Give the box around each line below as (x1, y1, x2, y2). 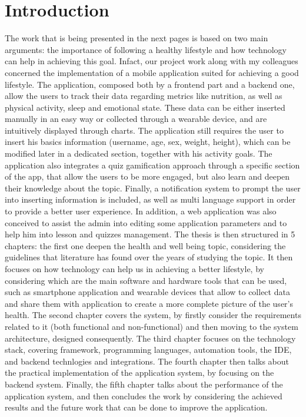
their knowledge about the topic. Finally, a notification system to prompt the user (5, 181, 301, 194)
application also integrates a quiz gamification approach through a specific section (5, 158, 300, 171)
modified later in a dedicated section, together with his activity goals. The (5, 147, 272, 160)
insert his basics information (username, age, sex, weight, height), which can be (5, 135, 291, 148)
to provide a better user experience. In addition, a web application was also (5, 205, 277, 217)
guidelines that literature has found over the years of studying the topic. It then (5, 251, 293, 263)
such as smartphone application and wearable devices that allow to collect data (5, 286, 290, 298)
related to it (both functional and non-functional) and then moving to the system (5, 320, 298, 332)
